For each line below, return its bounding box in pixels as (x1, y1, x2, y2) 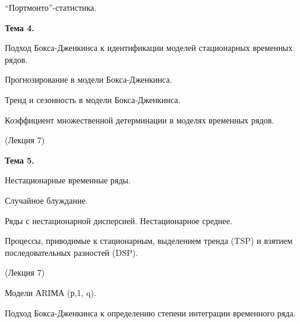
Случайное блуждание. (5, 194, 88, 206)
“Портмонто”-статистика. (5, 1, 97, 13)
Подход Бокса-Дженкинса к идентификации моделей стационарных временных (5, 41, 293, 54)
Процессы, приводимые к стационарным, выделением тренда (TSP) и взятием (5, 234, 293, 247)
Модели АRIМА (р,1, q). (5, 286, 97, 298)
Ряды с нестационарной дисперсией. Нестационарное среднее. (5, 214, 233, 227)
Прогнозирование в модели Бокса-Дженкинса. (5, 73, 172, 86)
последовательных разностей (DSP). (5, 246, 138, 258)
